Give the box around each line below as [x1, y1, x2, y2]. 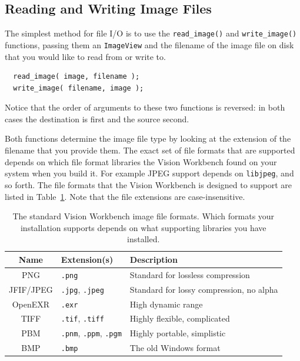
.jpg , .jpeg [61, 283, 104, 295]
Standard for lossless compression [129, 268, 250, 280]
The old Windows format [129, 342, 221, 354]
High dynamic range [129, 298, 203, 310]
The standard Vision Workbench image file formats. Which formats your [12, 210, 275, 222]
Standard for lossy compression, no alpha [129, 283, 278, 295]
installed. [127, 233, 160, 245]
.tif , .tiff [61, 312, 104, 325]
